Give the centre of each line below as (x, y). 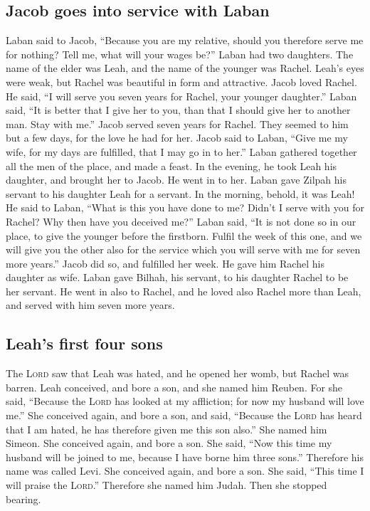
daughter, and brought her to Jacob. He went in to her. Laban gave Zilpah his (176, 180)
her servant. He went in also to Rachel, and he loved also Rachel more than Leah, (184, 291)
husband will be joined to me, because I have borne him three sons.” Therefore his (185, 457)
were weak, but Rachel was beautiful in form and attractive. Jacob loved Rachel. (181, 81)
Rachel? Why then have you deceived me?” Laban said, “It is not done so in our (181, 221)
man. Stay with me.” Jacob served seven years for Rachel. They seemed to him (177, 123)
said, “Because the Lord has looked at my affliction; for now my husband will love (185, 401)
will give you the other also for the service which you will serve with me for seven (183, 249)
